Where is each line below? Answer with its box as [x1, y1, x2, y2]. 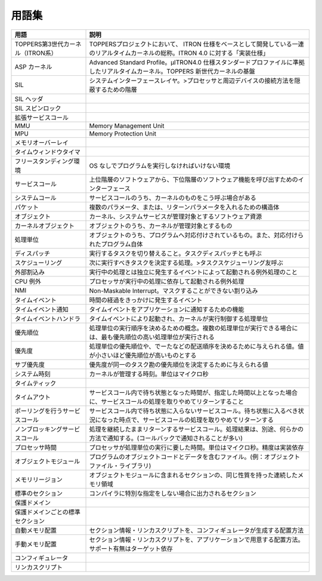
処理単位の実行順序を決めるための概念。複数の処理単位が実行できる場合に [89, 324, 298, 332]
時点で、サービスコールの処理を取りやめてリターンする [119, 416, 274, 424]
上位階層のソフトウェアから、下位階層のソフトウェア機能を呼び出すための [89, 175, 298, 183]
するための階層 [95, 85, 137, 94]
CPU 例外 [14, 277, 42, 285]
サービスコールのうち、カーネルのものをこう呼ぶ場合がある [89, 193, 256, 202]
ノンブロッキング [14, 425, 63, 433]
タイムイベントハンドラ [14, 314, 80, 322]
